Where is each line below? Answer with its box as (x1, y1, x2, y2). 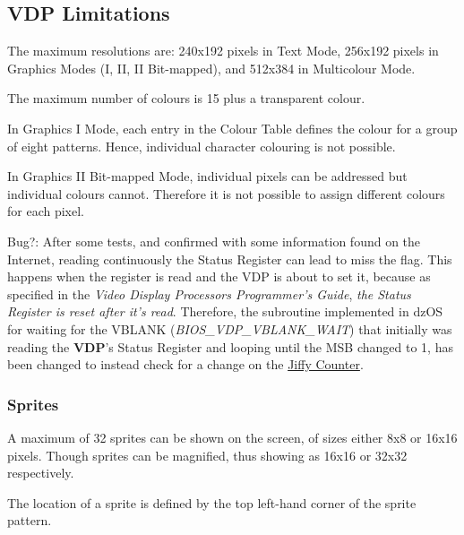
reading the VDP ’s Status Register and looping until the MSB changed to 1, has (7, 337, 453, 356)
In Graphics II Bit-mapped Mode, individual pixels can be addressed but (7, 167, 408, 186)
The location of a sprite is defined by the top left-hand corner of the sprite (7, 493, 417, 512)
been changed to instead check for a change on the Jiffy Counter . (7, 355, 364, 374)
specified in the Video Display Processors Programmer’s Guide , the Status (7, 284, 411, 303)
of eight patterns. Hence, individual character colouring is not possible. (7, 136, 396, 155)
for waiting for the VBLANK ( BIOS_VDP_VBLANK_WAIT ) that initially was (7, 319, 452, 338)
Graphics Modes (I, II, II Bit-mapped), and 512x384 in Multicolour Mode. (7, 58, 416, 77)
